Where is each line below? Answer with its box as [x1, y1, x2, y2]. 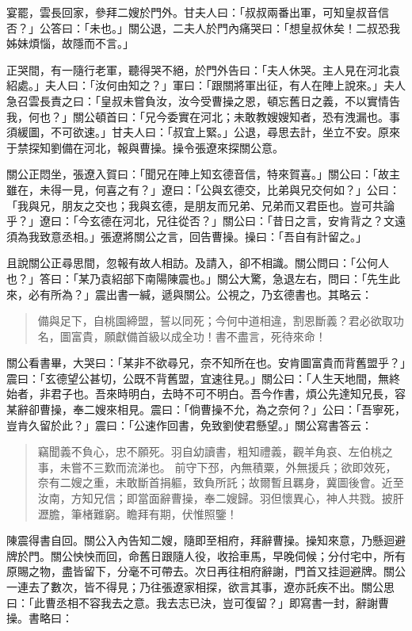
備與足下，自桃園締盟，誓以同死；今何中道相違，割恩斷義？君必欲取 [37, 312, 393, 329]
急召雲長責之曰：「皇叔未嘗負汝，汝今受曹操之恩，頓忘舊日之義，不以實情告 [6, 92, 400, 109]
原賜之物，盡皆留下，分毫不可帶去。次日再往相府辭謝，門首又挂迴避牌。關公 [6, 563, 406, 579]
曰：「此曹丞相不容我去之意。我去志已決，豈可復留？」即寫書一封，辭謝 [6, 594, 378, 610]
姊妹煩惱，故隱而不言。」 [6, 35, 134, 52]
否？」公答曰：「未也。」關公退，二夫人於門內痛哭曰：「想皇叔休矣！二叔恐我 [6, 19, 400, 36]
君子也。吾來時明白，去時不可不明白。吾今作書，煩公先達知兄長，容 [50, 385, 406, 402]
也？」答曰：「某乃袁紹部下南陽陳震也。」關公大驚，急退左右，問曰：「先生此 [6, 270, 400, 286]
